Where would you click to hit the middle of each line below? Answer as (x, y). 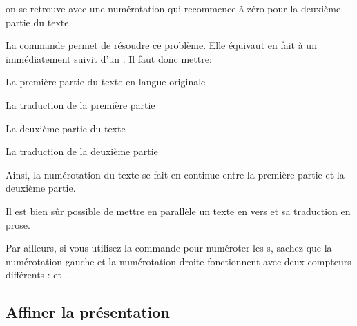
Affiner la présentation (88, 312)
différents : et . (37, 275)
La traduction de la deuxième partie (82, 151)
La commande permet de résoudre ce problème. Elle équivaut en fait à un (161, 45)
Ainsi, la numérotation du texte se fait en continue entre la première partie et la (175, 174)
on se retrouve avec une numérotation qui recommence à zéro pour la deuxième (173, 8)
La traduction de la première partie (80, 104)
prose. (18, 224)
